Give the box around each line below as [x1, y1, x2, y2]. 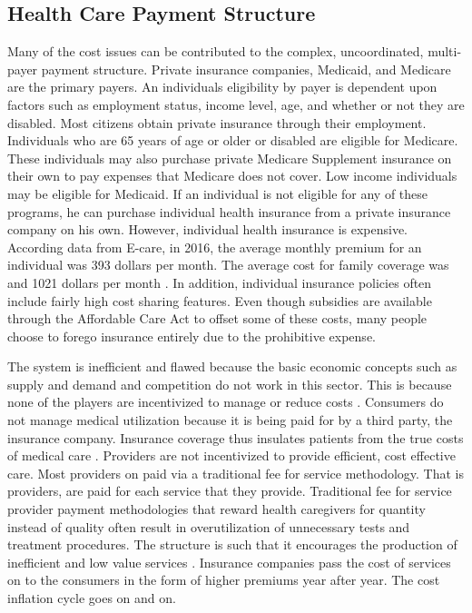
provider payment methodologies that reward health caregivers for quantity [7, 499, 426, 519]
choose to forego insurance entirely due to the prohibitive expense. [7, 326, 376, 345]
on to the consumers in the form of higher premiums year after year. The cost [7, 570, 440, 589]
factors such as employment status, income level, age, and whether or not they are [7, 94, 465, 114]
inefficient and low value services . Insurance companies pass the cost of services [7, 552, 451, 571]
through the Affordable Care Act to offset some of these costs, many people [7, 309, 428, 328]
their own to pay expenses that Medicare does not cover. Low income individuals [7, 166, 457, 185]
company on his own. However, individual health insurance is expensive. [7, 220, 408, 239]
